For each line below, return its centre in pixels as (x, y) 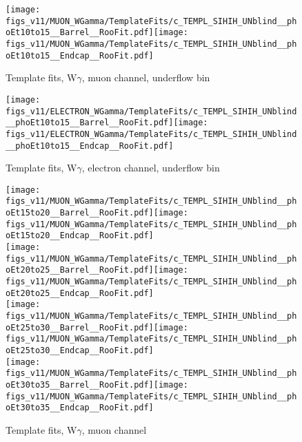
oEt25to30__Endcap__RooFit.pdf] (80, 350)
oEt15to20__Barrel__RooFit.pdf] (80, 213)
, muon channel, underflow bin (146, 77)
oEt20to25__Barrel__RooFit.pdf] (80, 270)
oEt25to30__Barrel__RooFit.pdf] (80, 327)
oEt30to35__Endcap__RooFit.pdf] (80, 408)
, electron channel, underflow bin (151, 168)
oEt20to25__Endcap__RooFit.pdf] (80, 293)
